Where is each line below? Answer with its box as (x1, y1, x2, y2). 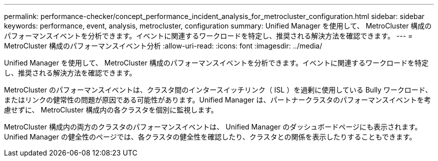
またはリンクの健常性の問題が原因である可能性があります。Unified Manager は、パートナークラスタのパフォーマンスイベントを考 (4, 95, 431, 104)
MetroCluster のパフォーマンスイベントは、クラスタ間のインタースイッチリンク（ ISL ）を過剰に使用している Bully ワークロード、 (4, 85, 432, 94)
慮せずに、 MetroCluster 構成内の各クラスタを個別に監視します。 (4, 105, 218, 114)
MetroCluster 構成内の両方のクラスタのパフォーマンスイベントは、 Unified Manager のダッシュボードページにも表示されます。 (4, 122, 422, 131)
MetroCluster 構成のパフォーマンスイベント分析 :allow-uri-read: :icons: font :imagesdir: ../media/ (4, 41, 322, 50)
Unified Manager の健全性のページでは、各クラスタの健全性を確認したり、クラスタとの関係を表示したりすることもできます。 (4, 132, 416, 141)
